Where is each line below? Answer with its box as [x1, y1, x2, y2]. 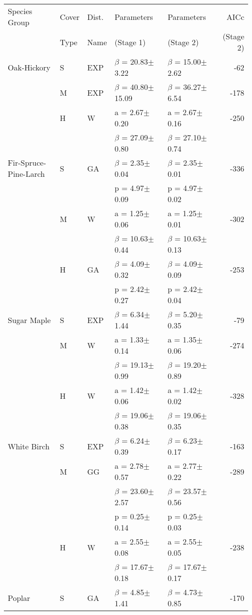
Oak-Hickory [8, 61, 51, 73]
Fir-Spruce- [8, 157, 46, 168]
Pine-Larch [8, 168, 45, 179]
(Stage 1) [114, 36, 146, 48]
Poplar [8, 592, 31, 603]
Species [8, 5, 32, 17]
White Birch [8, 440, 50, 452]
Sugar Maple [8, 314, 51, 325]
